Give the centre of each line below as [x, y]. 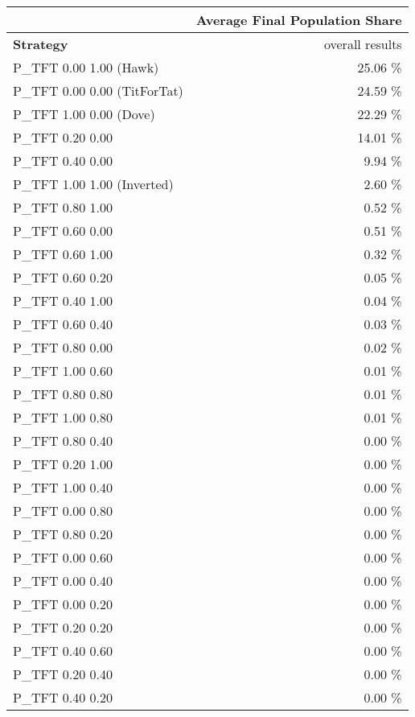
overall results [363, 44]
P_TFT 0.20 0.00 [63, 137]
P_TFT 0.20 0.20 [63, 627]
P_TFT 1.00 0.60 [63, 371]
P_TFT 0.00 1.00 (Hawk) [86, 67]
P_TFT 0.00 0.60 [63, 557]
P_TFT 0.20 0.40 [63, 674]
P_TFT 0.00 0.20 [63, 604]
